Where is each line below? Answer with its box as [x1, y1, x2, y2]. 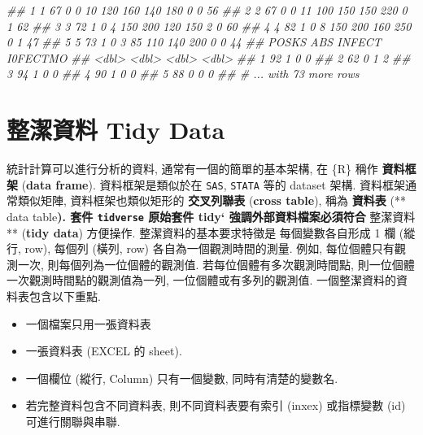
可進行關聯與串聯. [25, 412, 120, 429]
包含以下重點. [28, 287, 101, 304]
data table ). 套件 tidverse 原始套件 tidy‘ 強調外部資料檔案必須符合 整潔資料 [7, 207, 416, 224]
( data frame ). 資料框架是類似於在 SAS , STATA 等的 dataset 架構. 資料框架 [21, 176, 405, 193]
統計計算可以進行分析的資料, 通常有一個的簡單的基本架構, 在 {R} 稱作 [7, 160, 378, 177]
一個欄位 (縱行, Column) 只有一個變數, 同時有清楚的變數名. [25, 369, 338, 386]
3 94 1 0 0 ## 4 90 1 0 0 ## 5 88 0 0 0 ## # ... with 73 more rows [7, 65, 360, 82]
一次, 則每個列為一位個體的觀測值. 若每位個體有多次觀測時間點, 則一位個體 [17, 255, 415, 272]
